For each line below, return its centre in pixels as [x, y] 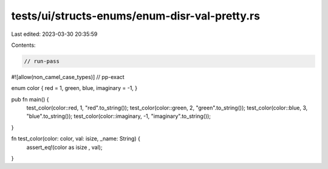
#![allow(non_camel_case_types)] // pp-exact [68, 77]
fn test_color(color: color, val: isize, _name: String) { [76, 139]
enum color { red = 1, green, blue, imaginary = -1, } [74, 88]
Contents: [23, 45]
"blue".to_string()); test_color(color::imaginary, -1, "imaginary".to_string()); [119, 116]
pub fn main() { [30, 99]
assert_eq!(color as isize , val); [64, 147]
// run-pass [42, 61]
